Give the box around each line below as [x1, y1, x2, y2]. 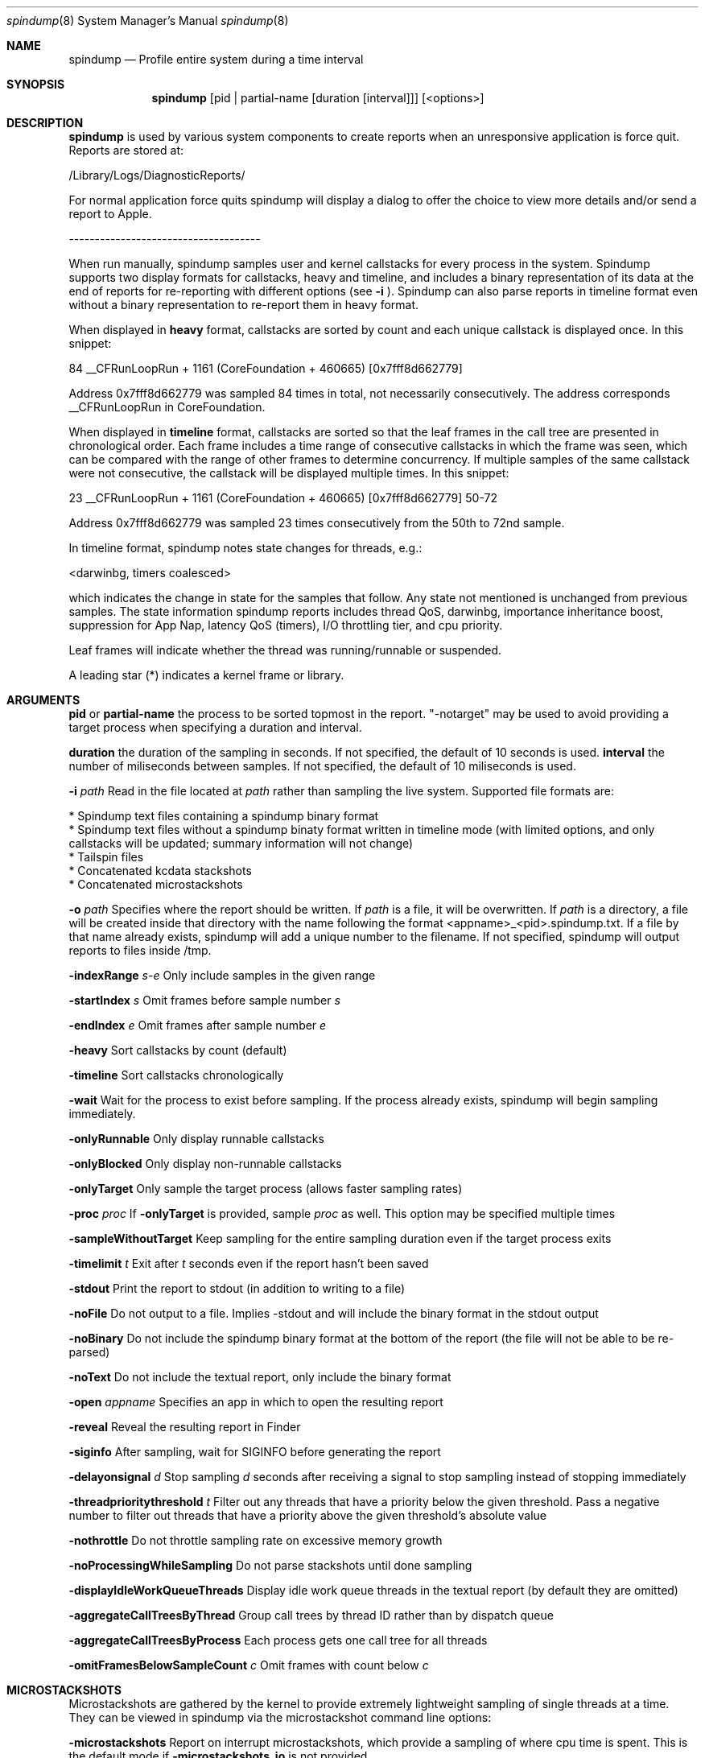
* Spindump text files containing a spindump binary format [68, 809, 379, 823]
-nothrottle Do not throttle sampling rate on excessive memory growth [68, 1533, 443, 1547]
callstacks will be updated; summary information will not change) [68, 836, 414, 850]
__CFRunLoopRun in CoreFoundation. [68, 400, 266, 414]
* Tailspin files [68, 850, 144, 864]
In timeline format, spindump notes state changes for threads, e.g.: [68, 541, 423, 555]
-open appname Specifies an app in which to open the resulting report [68, 1395, 443, 1409]
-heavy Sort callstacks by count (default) [68, 1043, 287, 1057]
